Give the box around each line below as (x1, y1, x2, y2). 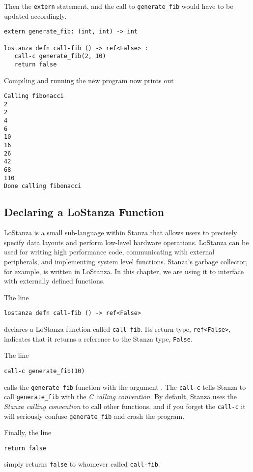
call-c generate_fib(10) (4, 367, 85, 375)
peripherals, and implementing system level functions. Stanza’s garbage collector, (4, 256, 248, 266)
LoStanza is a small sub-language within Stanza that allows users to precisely (4, 227, 237, 238)
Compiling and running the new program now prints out (4, 75, 174, 85)
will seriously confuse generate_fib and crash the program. (4, 410, 185, 421)
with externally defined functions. (4, 276, 105, 286)
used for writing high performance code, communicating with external (4, 247, 215, 257)
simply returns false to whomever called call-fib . (4, 459, 160, 469)
